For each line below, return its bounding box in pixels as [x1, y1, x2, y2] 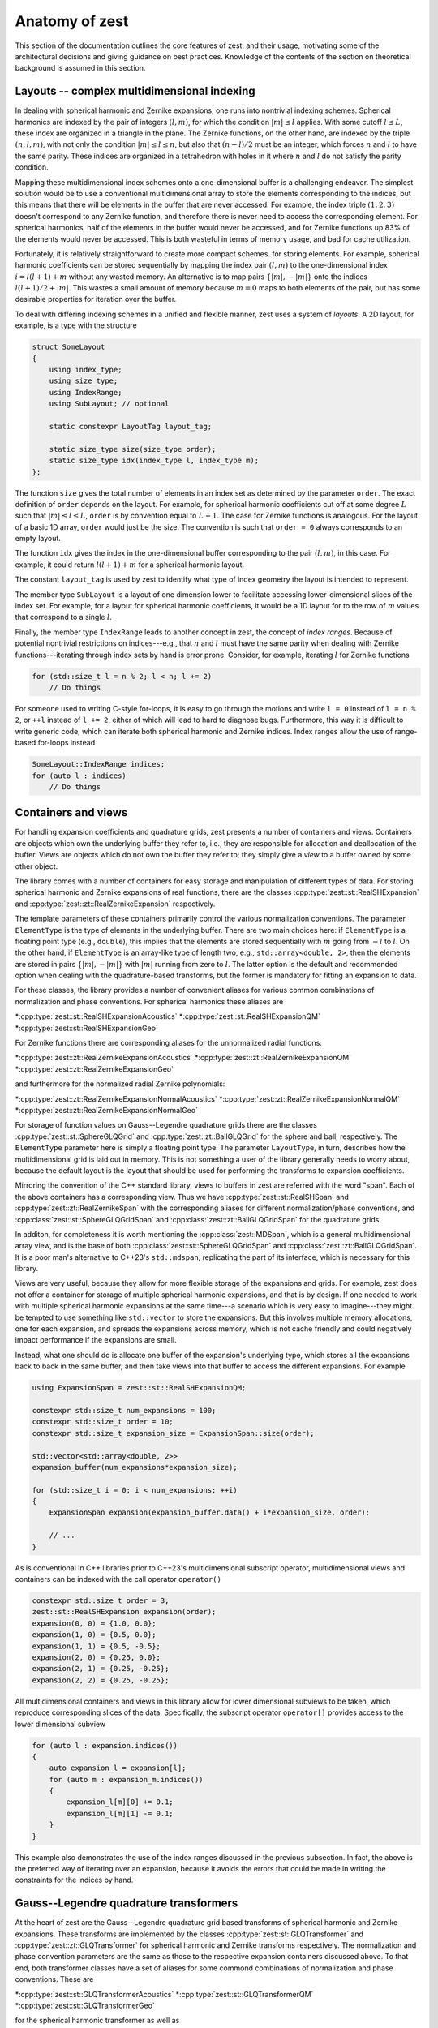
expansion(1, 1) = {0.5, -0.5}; [32, 1641, 161, 1651]
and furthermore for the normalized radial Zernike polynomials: [15, 1079, 225, 1089]
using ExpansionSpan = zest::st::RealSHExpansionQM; [32, 1383, 247, 1393]
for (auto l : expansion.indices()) [32, 1741, 178, 1750]
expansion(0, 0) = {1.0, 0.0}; [32, 1618, 157, 1628]
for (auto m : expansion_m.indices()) [49, 1775, 204, 1784]
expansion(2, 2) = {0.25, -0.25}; [32, 1675, 170, 1685]
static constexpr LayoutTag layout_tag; [49, 422, 213, 431]
